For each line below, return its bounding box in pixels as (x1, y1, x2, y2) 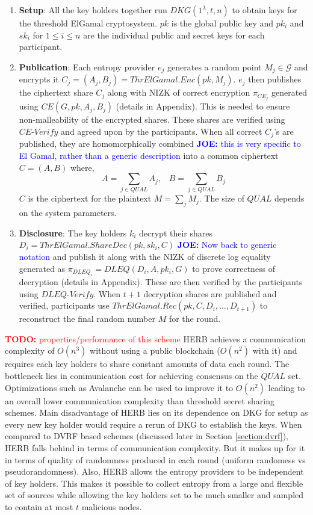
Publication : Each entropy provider (19, 60, 155, 73)
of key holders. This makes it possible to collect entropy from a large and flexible (5, 476, 303, 489)
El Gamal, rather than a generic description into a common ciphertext (19, 149, 279, 161)
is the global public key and (171, 17, 274, 29)
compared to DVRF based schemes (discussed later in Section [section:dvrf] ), (5, 430, 288, 442)
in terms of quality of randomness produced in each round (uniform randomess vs (5, 453, 306, 466)
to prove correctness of (192, 262, 276, 274)
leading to (268, 381, 305, 393)
